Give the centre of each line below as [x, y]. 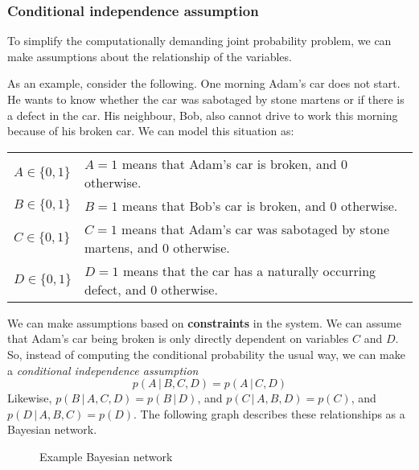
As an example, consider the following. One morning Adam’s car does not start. [204, 83]
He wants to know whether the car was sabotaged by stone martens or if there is [206, 99]
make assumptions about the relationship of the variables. [150, 56]
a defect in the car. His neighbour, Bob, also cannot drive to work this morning [203, 115]
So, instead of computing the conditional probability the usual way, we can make [206, 354]
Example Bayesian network [106, 456]
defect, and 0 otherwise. [151, 289]
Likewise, [30, 398]
